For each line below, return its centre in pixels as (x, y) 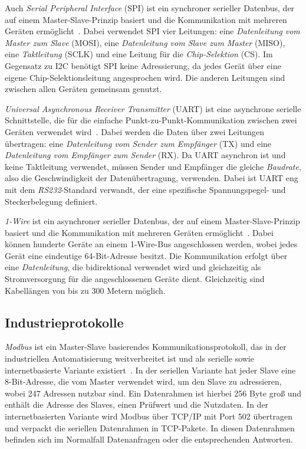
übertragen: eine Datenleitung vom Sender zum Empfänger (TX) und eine (138, 143)
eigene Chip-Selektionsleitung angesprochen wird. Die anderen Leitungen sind (145, 77)
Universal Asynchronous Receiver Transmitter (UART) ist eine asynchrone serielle (153, 108)
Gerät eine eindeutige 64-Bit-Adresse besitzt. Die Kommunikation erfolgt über (146, 255)
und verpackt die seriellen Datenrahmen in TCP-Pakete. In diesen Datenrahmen (150, 427)
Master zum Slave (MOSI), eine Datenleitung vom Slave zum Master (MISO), (145, 42)
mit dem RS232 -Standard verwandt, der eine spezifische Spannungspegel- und (145, 189)
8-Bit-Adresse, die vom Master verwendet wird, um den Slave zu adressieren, (143, 381)
